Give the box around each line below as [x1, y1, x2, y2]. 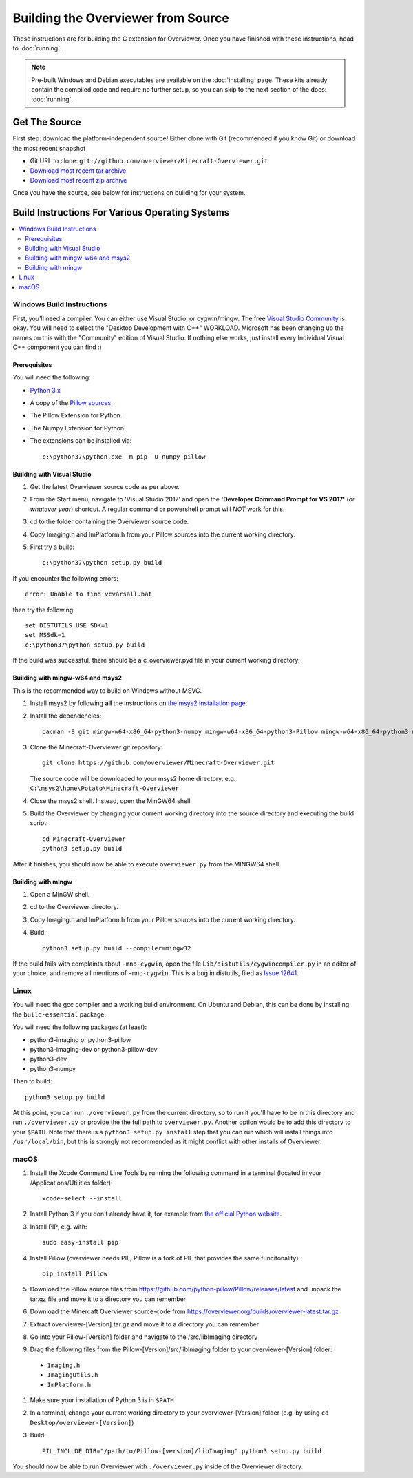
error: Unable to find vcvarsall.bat [25, 590, 153, 599]
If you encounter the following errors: [12, 574, 118, 582]
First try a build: [30, 543, 75, 551]
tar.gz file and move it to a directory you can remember [30, 1295, 187, 1303]
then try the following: [12, 605, 75, 614]
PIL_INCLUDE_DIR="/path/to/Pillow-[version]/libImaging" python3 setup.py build [42, 1447, 322, 1455]
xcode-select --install [42, 1195, 123, 1203]
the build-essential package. [12, 1010, 107, 1019]
